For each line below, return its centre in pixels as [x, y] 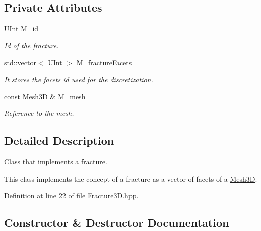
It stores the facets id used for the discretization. [79, 79]
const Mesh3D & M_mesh [45, 96]
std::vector [20, 62]
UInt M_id [21, 28]
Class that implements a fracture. [56, 161]
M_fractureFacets [104, 62]
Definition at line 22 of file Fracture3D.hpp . [71, 195]
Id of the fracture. [31, 45]
